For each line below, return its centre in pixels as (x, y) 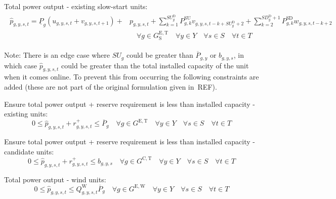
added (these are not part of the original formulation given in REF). (111, 86)
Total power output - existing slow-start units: (76, 6)
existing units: (26, 114)
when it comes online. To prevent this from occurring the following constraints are (132, 77)
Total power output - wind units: (55, 179)
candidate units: (29, 151)
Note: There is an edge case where (57, 55)
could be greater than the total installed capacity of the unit (155, 65)
